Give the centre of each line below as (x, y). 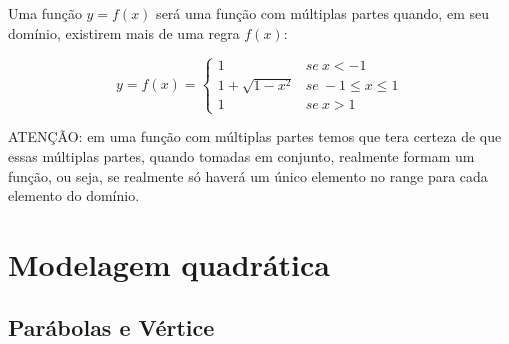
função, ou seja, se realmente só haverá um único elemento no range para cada (248, 175)
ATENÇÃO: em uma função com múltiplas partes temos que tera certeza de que (255, 136)
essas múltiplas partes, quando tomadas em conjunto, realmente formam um (241, 155)
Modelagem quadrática (169, 263)
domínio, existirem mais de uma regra (124, 32)
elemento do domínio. (74, 195)
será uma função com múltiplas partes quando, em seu (322, 13)
